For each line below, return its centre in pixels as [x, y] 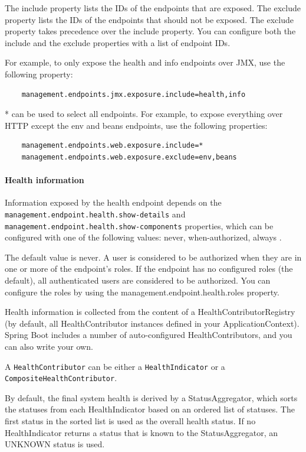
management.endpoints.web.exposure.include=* [112, 146]
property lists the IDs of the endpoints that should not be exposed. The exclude [149, 19]
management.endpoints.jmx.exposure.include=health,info [134, 94]
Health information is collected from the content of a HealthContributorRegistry [150, 312]
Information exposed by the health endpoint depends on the [113, 202]
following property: [39, 74]
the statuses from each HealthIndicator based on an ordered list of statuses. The [150, 409]
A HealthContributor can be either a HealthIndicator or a [115, 366]
